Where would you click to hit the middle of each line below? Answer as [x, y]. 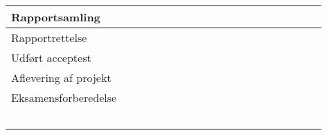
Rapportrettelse [49, 38]
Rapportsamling [56, 17]
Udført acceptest [51, 58]
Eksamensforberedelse [64, 97]
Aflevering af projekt [61, 77]
